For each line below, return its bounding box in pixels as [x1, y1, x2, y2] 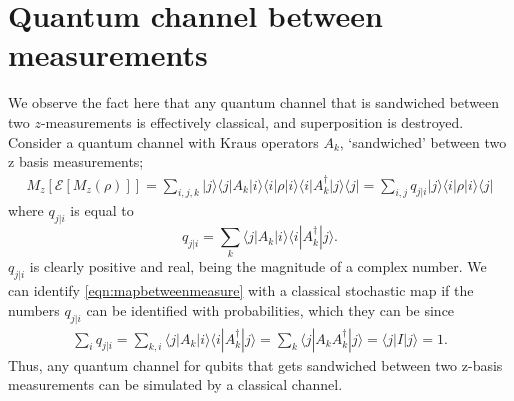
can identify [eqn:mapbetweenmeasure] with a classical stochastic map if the [8, 280, 474, 301]
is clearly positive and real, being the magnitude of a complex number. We [29, 256, 487, 277]
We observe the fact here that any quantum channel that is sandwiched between [8, 92, 500, 113]
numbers [8, 299, 60, 320]
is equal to [70, 200, 134, 221]
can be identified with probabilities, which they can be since [86, 299, 455, 320]
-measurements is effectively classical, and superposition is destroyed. [40, 111, 464, 132]
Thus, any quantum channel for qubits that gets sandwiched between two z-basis [8, 354, 503, 375]
